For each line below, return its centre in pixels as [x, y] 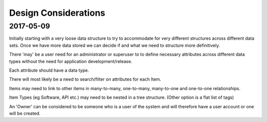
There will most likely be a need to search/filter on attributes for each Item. [85, 79]
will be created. [25, 113]
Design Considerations [57, 13]
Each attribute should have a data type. [49, 70]
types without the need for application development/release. [71, 61]
